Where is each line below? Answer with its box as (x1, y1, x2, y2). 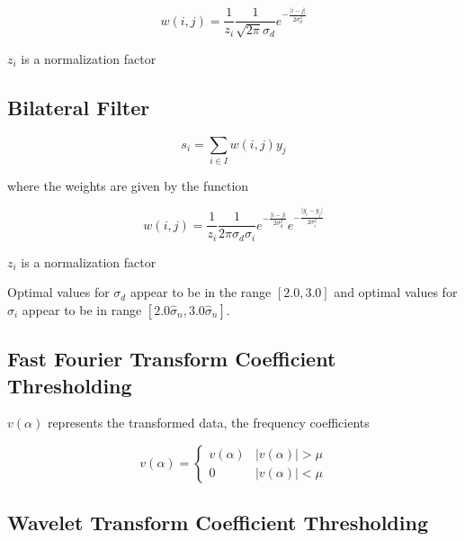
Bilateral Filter (7, 93, 150, 121)
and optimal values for (334, 283, 458, 302)
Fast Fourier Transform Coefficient (7, 345, 336, 373)
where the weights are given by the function (7, 176, 249, 194)
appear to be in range (22, 300, 142, 319)
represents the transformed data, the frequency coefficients (47, 413, 370, 432)
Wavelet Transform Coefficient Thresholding (7, 509, 428, 536)
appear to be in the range (130, 283, 272, 302)
